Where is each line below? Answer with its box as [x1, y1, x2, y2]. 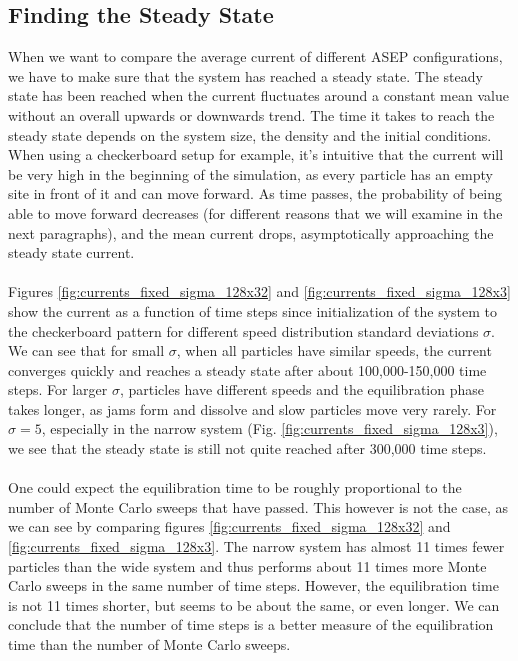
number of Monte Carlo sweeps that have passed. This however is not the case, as [8, 496, 508, 517]
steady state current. [8, 242, 135, 263]
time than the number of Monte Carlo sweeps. [8, 634, 291, 655]
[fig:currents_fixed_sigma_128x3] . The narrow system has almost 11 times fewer [8, 536, 505, 557]
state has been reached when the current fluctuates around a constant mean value [8, 85, 509, 106]
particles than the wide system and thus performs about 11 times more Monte [8, 555, 487, 576]
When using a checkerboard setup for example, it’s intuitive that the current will [8, 144, 504, 165]
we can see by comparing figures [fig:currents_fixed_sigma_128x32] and [8, 516, 451, 537]
